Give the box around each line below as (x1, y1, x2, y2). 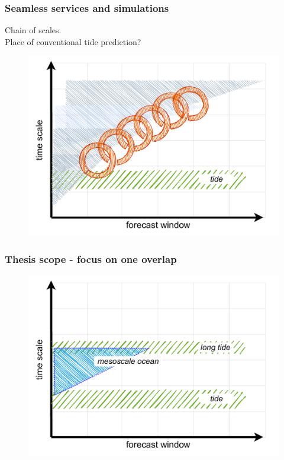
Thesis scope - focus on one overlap (5, 251, 177, 266)
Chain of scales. (5, 24, 62, 36)
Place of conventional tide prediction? (5, 35, 141, 47)
